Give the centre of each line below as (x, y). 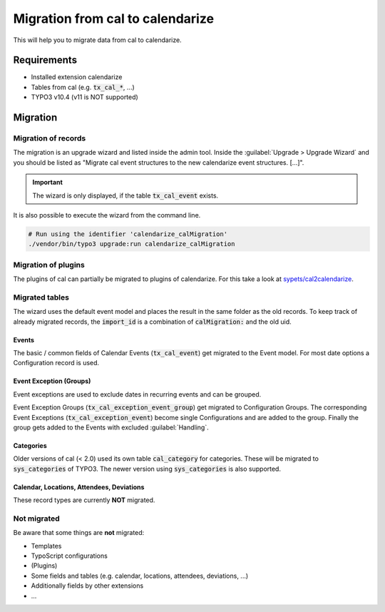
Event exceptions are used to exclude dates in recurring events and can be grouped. (137, 394)
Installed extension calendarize (77, 77)
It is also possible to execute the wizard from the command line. (107, 215)
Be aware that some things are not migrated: (79, 533)
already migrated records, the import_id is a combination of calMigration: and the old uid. (152, 322)
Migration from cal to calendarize (113, 19)
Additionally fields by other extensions (87, 586)
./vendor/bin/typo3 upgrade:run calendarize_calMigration (132, 244)
